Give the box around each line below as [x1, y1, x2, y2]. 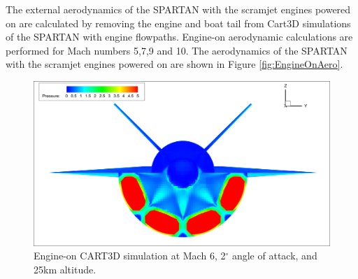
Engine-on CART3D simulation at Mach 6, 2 [34, 248, 226, 263]
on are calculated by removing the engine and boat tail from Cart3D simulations [6, 15, 351, 30]
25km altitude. [34, 262, 96, 276]
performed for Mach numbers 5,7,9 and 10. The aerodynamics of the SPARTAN [6, 43, 348, 57]
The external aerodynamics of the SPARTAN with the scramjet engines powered [6, 2, 351, 16]
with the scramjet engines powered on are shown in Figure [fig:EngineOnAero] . [6, 57, 343, 71]
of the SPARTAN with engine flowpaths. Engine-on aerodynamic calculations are [6, 29, 353, 44]
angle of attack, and [231, 248, 317, 263]
